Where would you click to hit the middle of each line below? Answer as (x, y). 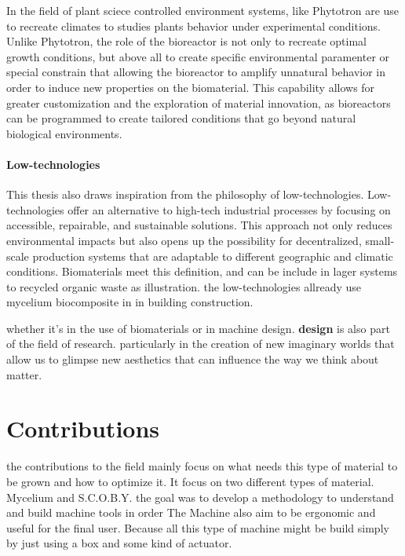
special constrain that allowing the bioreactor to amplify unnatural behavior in (196, 72)
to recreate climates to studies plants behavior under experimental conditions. (193, 26)
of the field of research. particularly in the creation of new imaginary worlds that (201, 344)
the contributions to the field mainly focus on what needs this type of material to (202, 466)
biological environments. (64, 133)
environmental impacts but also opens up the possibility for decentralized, (184, 240)
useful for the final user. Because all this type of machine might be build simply (198, 527)
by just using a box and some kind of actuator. (119, 543)
